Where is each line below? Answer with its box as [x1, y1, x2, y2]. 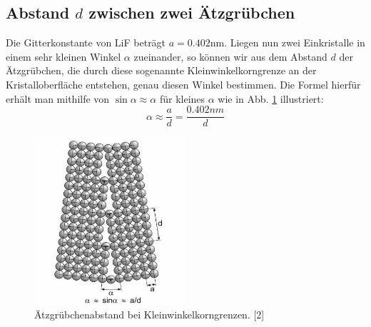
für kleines [159, 91, 205, 106]
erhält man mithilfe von [6, 91, 110, 106]
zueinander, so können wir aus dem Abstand [133, 49, 327, 64]
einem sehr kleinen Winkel [6, 49, 121, 64]
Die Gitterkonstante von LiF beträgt [6, 35, 166, 50]
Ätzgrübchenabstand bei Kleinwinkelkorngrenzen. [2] [34, 307, 265, 322]
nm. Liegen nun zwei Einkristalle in [210, 35, 365, 50]
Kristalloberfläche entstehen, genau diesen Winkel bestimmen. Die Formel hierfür [6, 76, 361, 91]
